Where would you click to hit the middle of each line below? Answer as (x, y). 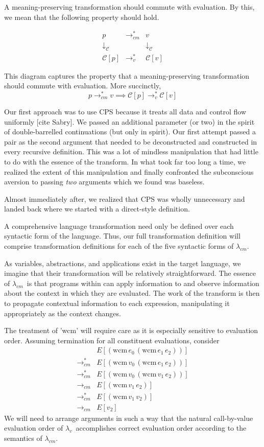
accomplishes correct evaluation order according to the (161, 428)
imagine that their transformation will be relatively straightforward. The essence (130, 273)
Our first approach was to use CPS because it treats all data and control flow (125, 111)
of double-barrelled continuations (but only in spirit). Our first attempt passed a (130, 132)
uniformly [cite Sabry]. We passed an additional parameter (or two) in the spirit (129, 121)
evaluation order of (34, 428)
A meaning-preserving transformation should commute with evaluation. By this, (129, 7)
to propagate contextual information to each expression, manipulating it (117, 303)
